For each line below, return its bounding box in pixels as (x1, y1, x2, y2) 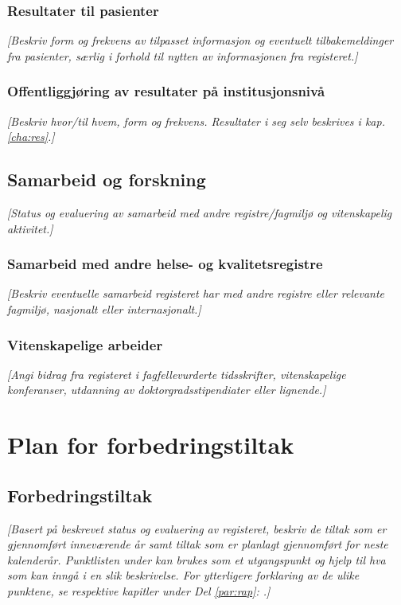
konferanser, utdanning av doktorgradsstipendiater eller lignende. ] (7, 381, 326, 398)
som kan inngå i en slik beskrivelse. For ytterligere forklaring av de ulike (7, 567, 360, 584)
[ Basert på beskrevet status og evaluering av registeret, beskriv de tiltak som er (7, 520, 387, 537)
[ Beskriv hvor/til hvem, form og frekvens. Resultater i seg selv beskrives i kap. (7, 112, 385, 129)
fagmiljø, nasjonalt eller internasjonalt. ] (7, 301, 201, 318)
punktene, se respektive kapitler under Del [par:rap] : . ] (7, 582, 271, 599)
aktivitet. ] (7, 220, 53, 236)
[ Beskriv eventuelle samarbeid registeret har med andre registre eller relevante (7, 285, 385, 302)
